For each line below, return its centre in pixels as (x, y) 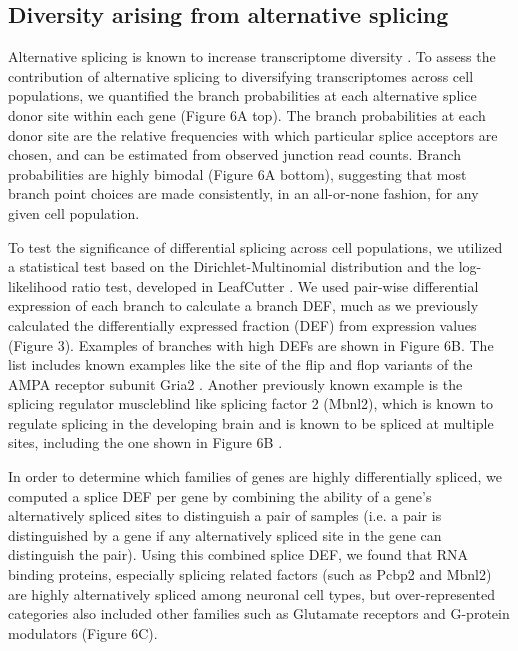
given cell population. (74, 212)
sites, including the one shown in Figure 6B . (145, 442)
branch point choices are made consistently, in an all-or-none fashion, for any (243, 193)
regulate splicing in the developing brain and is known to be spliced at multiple (251, 422)
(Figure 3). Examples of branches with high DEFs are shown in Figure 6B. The (251, 344)
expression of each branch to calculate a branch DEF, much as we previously (243, 305)
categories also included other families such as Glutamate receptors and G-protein (259, 613)
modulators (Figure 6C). (83, 632)
